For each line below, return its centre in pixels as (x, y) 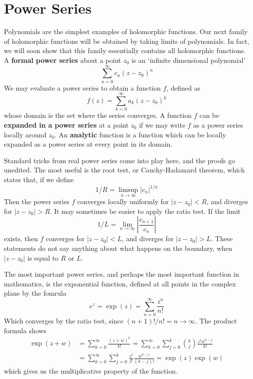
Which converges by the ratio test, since (64, 321)
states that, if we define (39, 179)
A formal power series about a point (63, 60)
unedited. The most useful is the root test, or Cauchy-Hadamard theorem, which (124, 170)
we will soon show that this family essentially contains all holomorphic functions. (125, 50)
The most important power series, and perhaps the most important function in (122, 274)
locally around (25, 134)
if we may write (162, 124)
